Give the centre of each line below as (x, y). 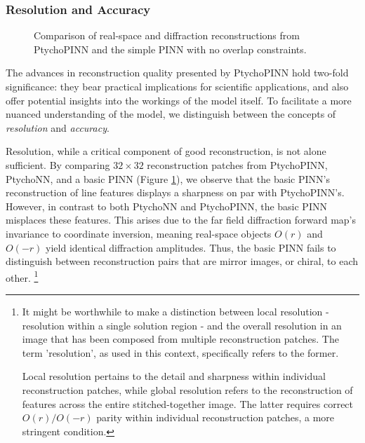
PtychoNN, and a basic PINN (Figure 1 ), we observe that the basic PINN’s (168, 178)
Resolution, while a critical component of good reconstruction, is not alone (166, 151)
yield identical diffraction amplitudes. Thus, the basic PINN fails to (191, 247)
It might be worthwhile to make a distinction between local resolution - (175, 311)
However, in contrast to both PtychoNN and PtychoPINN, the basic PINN (166, 206)
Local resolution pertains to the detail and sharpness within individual (174, 376)
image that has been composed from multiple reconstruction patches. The (180, 339)
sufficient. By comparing (58, 164)
